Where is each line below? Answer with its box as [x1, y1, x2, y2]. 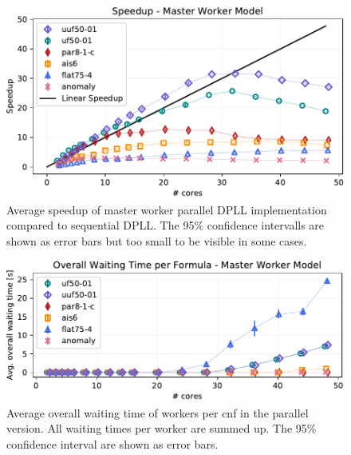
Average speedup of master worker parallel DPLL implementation [6, 201, 327, 218]
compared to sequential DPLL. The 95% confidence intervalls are [6, 217, 325, 233]
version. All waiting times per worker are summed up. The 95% [6, 420, 317, 437]
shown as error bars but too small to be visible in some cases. [6, 233, 307, 249]
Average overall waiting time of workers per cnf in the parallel [6, 404, 309, 421]
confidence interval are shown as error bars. [6, 436, 219, 453]
